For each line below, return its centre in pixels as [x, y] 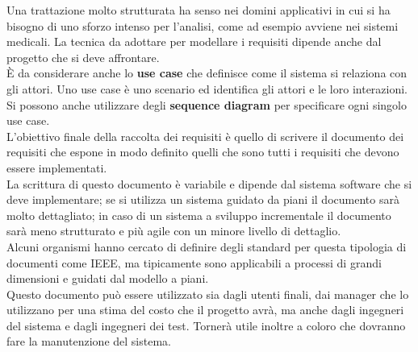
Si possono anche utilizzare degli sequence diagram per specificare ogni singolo [207, 104]
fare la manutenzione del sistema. [89, 341]
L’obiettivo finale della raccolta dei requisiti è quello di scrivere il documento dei [205, 136]
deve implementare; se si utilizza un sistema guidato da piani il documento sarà [203, 199]
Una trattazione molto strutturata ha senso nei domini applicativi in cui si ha [199, 10]
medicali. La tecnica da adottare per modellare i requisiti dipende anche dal [194, 41]
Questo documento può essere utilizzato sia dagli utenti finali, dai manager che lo [208, 294]
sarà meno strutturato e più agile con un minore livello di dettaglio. [174, 231]
